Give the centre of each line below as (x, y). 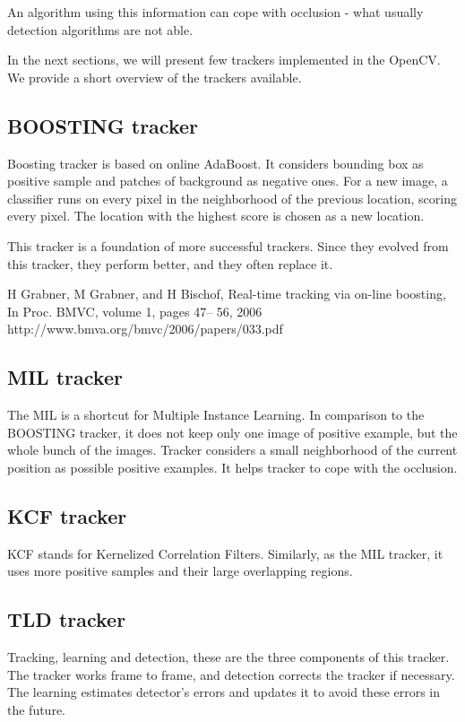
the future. (37, 709)
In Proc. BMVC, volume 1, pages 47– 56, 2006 (135, 311)
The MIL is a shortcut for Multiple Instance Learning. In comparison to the (216, 415)
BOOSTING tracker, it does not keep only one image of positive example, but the (232, 432)
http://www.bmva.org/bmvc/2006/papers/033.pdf (145, 329)
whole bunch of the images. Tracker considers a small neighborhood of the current (232, 450)
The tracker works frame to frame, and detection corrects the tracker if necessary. (231, 674)
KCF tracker (67, 515)
